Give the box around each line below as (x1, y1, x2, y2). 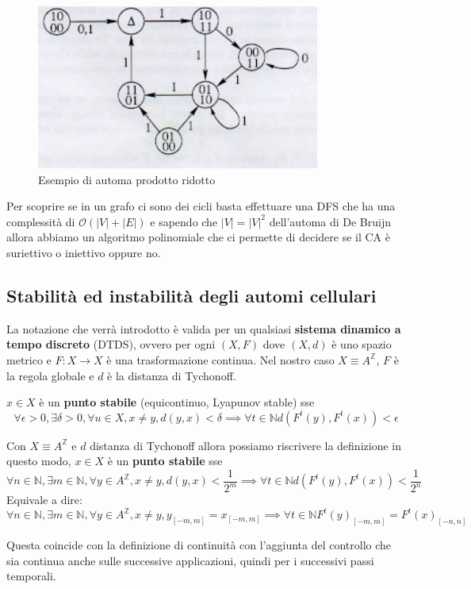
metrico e (6, 351, 52, 368)
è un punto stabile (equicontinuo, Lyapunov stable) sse (39, 394, 315, 410)
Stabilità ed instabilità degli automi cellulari (6, 283, 377, 307)
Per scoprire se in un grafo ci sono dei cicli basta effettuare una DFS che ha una (6, 198, 396, 214)
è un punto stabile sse (107, 452, 223, 469)
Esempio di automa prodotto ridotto (38, 171, 216, 187)
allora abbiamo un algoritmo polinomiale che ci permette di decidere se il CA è (6, 229, 390, 245)
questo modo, (6, 452, 71, 469)
